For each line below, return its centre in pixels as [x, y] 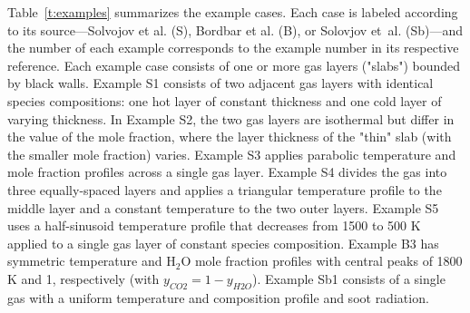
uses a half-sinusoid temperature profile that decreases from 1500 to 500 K [214, 225]
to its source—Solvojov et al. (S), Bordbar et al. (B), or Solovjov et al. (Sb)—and [235, 29]
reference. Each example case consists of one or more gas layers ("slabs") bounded [234, 65]
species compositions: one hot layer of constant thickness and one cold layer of [225, 100]
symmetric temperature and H [92, 261]
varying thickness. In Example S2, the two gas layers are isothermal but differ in [231, 118]
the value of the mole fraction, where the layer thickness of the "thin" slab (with [230, 137]
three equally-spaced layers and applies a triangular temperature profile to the [225, 189]
